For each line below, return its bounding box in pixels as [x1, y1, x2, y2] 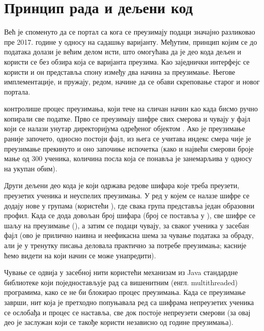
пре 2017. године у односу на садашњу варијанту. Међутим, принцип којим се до [4, 36, 257, 47]
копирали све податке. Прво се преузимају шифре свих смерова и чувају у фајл [4, 113, 251, 124]
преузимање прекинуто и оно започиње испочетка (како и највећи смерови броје [4, 143, 254, 154]
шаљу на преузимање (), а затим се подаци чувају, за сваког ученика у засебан [4, 220, 249, 230]
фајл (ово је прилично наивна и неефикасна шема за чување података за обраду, [4, 230, 254, 240]
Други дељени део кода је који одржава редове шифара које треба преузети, [4, 180, 240, 191]
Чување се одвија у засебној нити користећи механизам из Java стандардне [4, 267, 238, 278]
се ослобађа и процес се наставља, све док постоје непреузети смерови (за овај [4, 307, 251, 317]
